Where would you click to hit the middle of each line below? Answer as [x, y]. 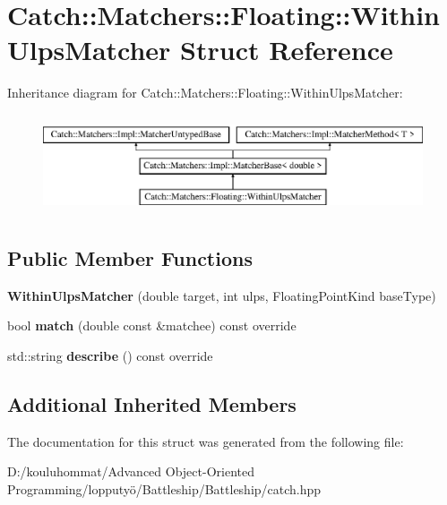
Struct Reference [287, 50]
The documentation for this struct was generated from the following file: [206, 441]
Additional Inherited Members [152, 404]
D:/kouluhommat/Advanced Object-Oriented [131, 471]
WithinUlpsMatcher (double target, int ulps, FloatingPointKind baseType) [222, 295]
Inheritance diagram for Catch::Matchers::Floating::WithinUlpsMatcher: [205, 93]
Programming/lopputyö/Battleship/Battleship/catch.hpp [164, 489]
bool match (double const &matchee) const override [152, 325]
